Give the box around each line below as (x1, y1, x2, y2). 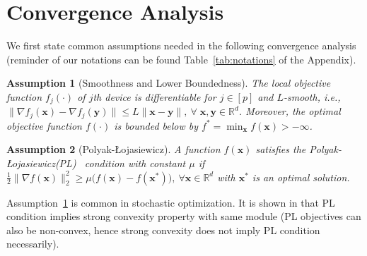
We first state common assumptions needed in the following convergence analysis (6, 38, 356, 53)
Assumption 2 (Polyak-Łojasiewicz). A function (6, 142, 221, 157)
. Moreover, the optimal (238, 104, 341, 118)
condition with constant (84, 156, 186, 170)
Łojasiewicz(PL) (6, 156, 76, 170)
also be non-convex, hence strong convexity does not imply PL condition (6, 222, 320, 237)
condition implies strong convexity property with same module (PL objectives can (6, 209, 361, 224)
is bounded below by (114, 118, 199, 133)
